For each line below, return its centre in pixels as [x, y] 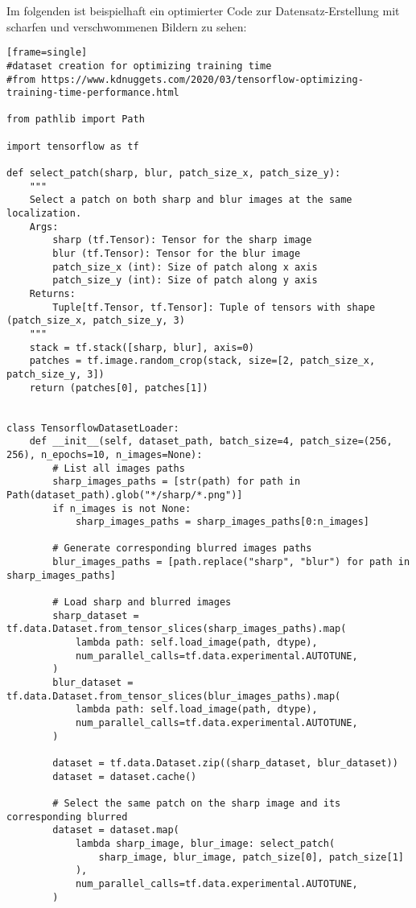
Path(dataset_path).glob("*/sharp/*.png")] [125, 495]
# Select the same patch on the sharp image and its [197, 803]
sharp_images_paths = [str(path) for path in [177, 482]
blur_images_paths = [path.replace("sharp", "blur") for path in [231, 562]
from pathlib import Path [76, 120]
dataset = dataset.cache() [125, 776]
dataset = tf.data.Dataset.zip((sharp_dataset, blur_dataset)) [225, 763]
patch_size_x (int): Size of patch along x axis [185, 267]
